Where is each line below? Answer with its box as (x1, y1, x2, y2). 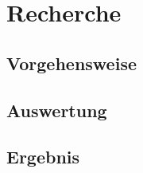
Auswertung (6, 97, 107, 122)
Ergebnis (6, 144, 80, 169)
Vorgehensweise (6, 50, 137, 75)
